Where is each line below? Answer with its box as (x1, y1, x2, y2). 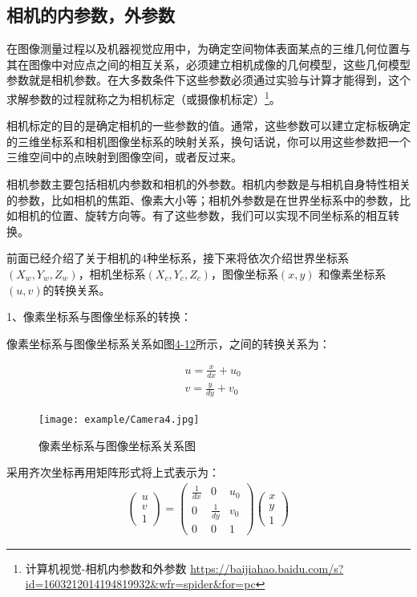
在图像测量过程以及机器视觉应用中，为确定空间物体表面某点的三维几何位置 (6, 40, 399, 57)
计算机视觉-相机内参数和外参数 (25, 559, 187, 576)
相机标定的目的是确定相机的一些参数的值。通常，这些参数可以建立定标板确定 (6, 117, 411, 134)
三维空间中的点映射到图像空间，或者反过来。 (6, 148, 242, 165)
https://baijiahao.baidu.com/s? (190, 559, 344, 576)
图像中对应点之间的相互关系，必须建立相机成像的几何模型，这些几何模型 (28, 55, 411, 72)
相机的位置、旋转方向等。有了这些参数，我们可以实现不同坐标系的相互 (17, 207, 388, 224)
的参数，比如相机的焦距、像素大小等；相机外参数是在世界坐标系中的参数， (6, 191, 399, 208)
